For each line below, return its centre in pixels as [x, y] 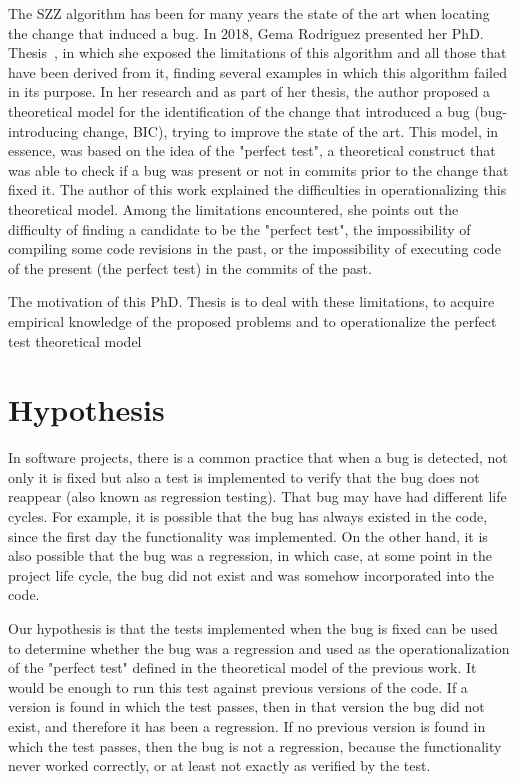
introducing [43, 130]
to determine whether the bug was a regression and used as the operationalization [259, 647]
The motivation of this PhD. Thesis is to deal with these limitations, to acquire [251, 301]
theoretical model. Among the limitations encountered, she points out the [233, 208]
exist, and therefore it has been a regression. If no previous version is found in [247, 725]
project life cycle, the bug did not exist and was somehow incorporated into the [251, 574]
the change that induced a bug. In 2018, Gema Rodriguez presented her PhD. [246, 32]
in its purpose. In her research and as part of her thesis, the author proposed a [249, 91]
